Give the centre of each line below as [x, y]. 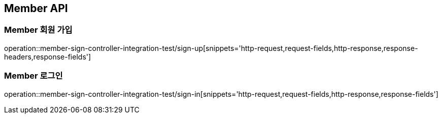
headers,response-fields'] [48, 56]
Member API [36, 8]
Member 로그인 [33, 76]
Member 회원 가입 [38, 30]
